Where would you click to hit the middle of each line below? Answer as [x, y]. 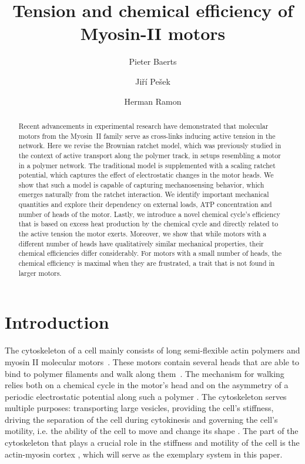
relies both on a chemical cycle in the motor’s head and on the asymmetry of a [147, 385]
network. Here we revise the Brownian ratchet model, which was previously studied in [150, 146]
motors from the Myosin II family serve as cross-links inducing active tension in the [147, 136]
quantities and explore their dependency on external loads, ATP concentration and [145, 204]
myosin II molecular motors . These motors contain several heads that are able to [152, 361]
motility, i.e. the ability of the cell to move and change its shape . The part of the [152, 431]
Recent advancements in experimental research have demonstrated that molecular [143, 126]
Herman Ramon [153, 101]
